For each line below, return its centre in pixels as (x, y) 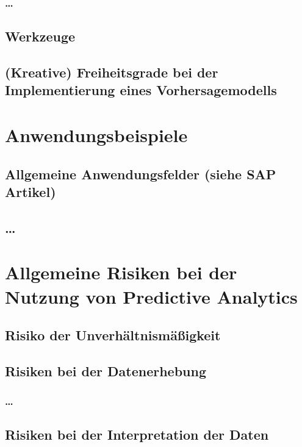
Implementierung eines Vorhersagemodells (141, 90)
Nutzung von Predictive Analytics (151, 296)
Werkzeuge (40, 36)
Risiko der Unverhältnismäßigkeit (113, 335)
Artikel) (31, 191)
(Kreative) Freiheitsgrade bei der (112, 72)
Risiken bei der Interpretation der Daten (137, 434)
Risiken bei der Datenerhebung (106, 370)
